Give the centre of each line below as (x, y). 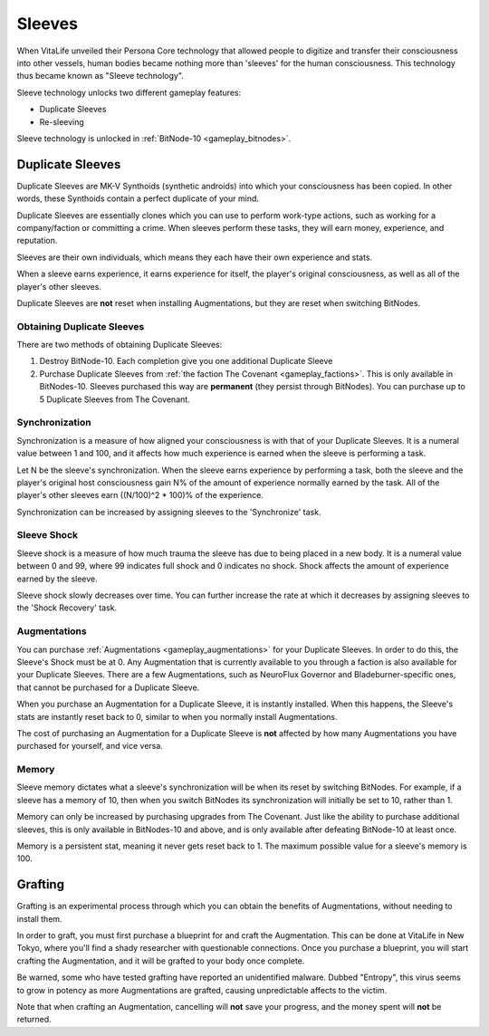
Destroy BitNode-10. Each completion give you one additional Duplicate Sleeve (186, 361)
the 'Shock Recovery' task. (67, 608)
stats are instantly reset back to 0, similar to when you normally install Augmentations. (177, 716)
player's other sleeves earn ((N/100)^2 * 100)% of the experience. (140, 495)
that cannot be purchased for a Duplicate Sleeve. (108, 687)
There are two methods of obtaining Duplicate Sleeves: (120, 345)
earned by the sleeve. (58, 579)
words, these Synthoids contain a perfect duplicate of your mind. (138, 198)
